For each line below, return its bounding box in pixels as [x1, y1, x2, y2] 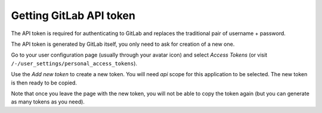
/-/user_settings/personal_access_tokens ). [11, 59, 137, 67]
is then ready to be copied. [11, 79, 78, 86]
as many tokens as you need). [11, 98, 85, 105]
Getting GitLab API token [11, 9, 135, 22]
